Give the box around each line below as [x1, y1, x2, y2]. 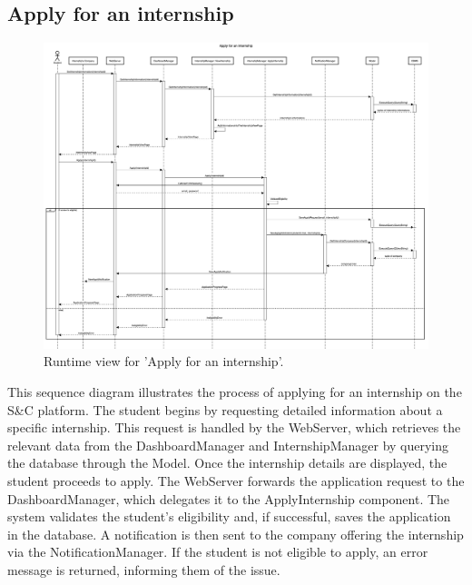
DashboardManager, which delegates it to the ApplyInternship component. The [7, 489, 450, 508]
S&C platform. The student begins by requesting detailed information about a [7, 400, 443, 419]
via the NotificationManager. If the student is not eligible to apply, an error [7, 542, 428, 561]
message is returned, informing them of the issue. [7, 560, 280, 579]
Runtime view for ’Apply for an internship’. [44, 352, 284, 371]
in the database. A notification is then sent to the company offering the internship [7, 524, 464, 543]
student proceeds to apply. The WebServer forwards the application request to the [7, 471, 465, 490]
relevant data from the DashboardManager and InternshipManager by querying [7, 435, 449, 454]
